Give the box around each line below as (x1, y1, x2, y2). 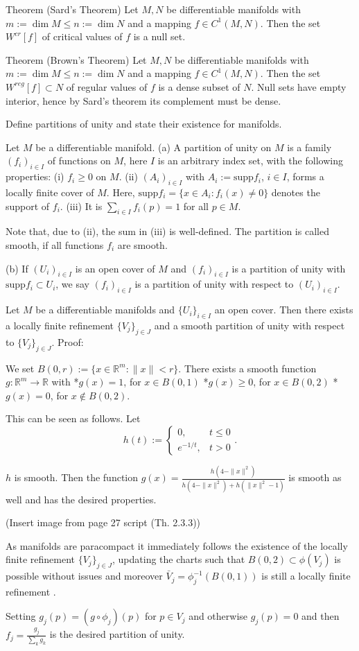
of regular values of (66, 79, 148, 94)
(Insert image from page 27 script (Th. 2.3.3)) (6, 515, 201, 530)
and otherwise (189, 609, 248, 623)
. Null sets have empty (251, 79, 347, 94)
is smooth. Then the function (14, 470, 139, 485)
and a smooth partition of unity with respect (154, 318, 345, 332)
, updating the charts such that (112, 552, 245, 566)
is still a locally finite (261, 568, 351, 583)
